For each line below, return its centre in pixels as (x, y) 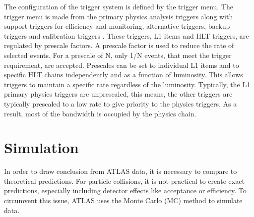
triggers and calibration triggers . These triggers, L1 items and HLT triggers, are (127, 35)
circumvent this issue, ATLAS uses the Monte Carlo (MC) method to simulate (123, 200)
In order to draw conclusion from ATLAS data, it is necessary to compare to (121, 171)
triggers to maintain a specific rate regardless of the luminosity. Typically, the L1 (127, 84)
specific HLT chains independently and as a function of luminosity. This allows (124, 75)
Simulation (41, 147)
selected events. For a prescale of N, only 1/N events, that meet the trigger (118, 55)
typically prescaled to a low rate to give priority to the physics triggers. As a (121, 103)
